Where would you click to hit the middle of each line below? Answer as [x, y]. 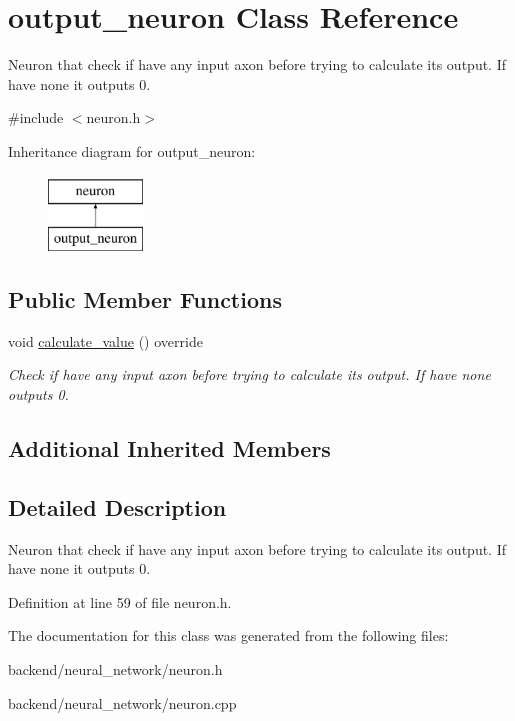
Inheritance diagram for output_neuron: [132, 150]
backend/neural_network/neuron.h [115, 669]
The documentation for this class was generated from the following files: [228, 635]
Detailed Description [117, 506]
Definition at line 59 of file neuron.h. [120, 601]
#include [36, 117]
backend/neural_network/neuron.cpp [122, 702]
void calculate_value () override [105, 340]
